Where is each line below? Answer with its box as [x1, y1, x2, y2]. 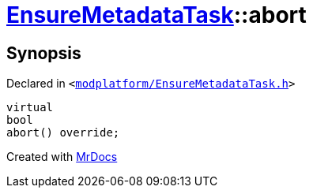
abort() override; [6, 126, 120, 140]
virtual [6, 101, 54, 114]
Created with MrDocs [6, 150, 118, 164]
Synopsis [6, 43, 81, 63]
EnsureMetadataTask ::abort [6, 2, 307, 28]
